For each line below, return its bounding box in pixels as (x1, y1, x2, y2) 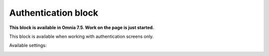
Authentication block (9, 7, 99, 18)
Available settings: (9, 42, 47, 49)
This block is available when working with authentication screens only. (9, 33, 154, 39)
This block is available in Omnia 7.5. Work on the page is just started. (9, 25, 154, 30)
